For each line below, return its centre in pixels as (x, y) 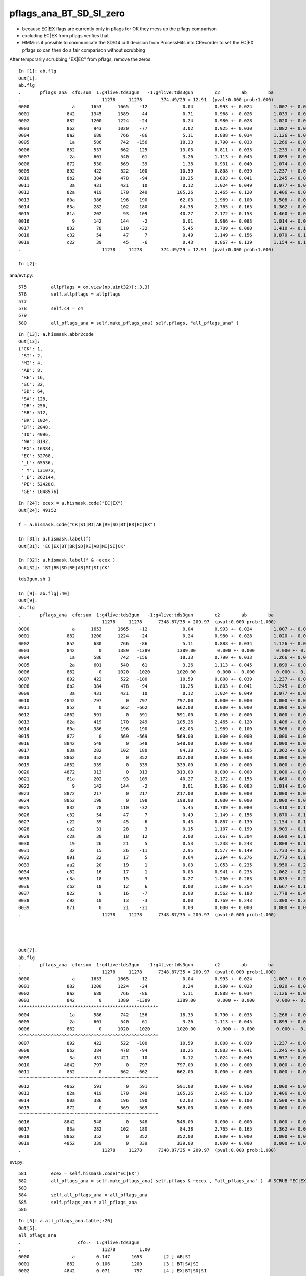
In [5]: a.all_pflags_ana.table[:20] (66, 1221)
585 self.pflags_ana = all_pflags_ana (78, 1202)
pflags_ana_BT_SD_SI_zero (67, 13)
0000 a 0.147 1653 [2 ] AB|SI (105, 1257)
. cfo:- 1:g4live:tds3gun (79, 1242)
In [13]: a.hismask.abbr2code (56, 335)
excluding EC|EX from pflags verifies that (66, 35)
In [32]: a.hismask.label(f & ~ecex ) (67, 560)
